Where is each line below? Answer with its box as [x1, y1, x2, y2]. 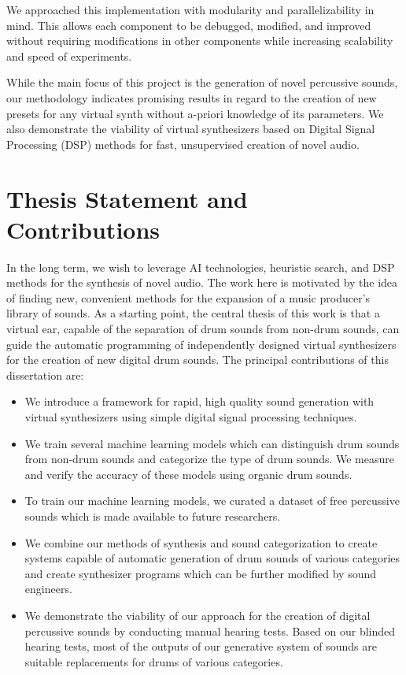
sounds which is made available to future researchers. [24, 507, 281, 524]
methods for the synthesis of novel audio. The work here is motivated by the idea [6, 274, 398, 291]
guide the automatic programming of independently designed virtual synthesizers [6, 336, 397, 352]
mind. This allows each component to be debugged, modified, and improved [6, 17, 371, 33]
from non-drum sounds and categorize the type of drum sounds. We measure [24, 451, 394, 467]
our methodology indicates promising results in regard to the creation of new [6, 89, 377, 106]
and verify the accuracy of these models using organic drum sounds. [24, 465, 352, 482]
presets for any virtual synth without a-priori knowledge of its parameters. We [6, 105, 384, 121]
